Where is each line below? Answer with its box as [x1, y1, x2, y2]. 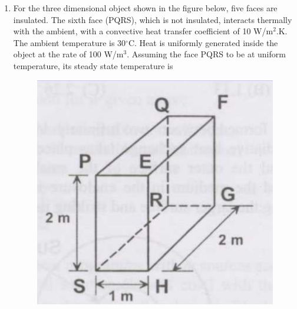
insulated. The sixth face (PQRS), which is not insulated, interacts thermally [13, 13, 292, 25]
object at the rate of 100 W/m [13, 48, 124, 60]
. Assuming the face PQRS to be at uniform [127, 48, 286, 60]
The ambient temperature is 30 [13, 36, 126, 48]
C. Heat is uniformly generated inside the [128, 36, 278, 48]
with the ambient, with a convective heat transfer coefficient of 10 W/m [13, 25, 273, 37]
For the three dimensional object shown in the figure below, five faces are [13, 2, 278, 14]
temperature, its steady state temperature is [13, 59, 173, 71]
